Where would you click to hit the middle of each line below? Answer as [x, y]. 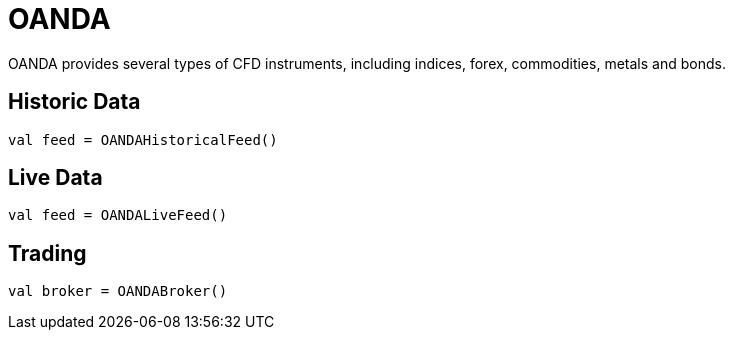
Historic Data [74, 102]
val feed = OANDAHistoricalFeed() [143, 139]
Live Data [55, 178]
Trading [47, 253]
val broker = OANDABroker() [118, 291]
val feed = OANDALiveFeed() [118, 215]
